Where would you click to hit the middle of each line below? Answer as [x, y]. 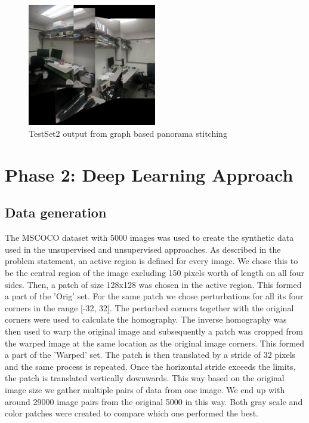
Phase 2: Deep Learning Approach [149, 174]
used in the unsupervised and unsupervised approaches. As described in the [143, 249]
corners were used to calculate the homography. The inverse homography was [146, 319]
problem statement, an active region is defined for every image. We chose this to [152, 261]
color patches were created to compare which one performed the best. [132, 413]
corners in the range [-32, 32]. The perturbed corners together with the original [149, 307]
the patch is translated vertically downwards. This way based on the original [145, 378]
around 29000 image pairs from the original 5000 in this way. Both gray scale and [154, 401]
